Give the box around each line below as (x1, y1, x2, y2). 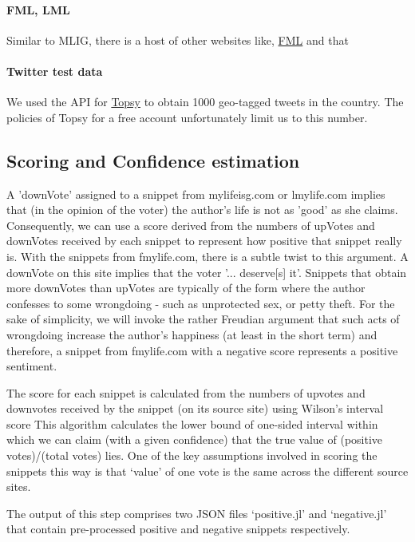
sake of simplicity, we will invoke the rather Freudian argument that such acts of (6, 311, 400, 327)
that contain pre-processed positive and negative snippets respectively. (6, 520, 350, 537)
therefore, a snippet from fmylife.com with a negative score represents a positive (6, 342, 398, 358)
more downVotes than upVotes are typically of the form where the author (6, 279, 366, 296)
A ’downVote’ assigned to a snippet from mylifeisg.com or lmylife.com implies (6, 185, 385, 202)
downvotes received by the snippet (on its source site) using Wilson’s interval (6, 400, 384, 417)
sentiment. (6, 358, 57, 374)
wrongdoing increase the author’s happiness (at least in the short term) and (6, 326, 377, 342)
